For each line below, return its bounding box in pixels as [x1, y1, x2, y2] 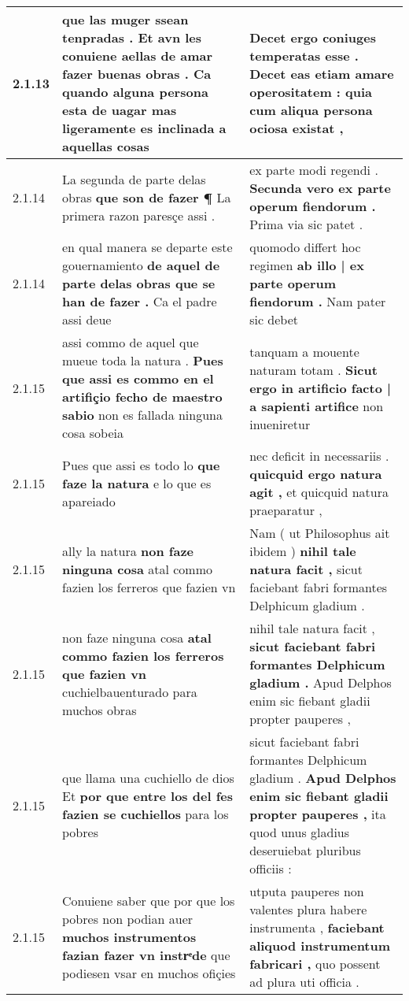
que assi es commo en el [62, 369, 214, 387]
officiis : [249, 859, 292, 877]
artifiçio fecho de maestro [62, 387, 223, 406]
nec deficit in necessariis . [249, 447, 389, 465]
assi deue [62, 310, 112, 328]
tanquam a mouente [249, 342, 359, 361]
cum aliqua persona [249, 101, 373, 119]
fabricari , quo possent [249, 955, 381, 973]
